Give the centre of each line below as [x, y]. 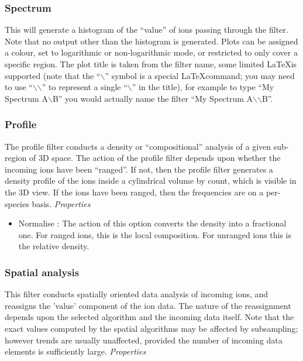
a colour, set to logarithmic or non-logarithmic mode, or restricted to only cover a [151, 52]
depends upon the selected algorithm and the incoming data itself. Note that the [149, 317]
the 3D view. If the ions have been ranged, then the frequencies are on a [134, 192]
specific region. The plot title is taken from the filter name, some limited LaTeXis [151, 64]
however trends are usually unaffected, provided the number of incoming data [144, 340]
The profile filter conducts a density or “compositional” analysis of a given [138, 146]
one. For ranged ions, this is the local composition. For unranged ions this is [155, 234]
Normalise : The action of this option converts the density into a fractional [152, 223]
